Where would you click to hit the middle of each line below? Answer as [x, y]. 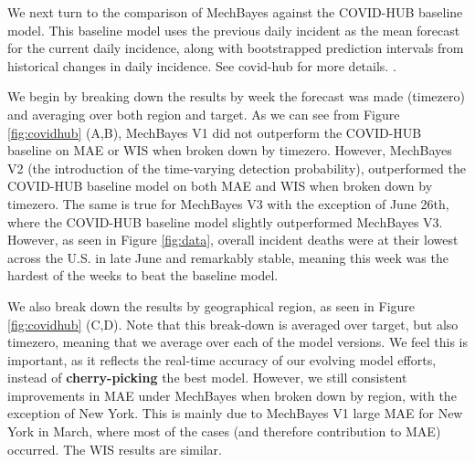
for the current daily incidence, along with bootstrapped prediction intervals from [236, 48]
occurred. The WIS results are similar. [115, 449]
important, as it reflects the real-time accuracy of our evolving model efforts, [222, 359]
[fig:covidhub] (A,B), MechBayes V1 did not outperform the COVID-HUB [215, 132]
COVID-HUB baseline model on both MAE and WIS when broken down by [220, 186]
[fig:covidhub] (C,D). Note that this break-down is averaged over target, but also [233, 324]
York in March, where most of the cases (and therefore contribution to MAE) [224, 431]
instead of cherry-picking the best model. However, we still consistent [207, 378]
